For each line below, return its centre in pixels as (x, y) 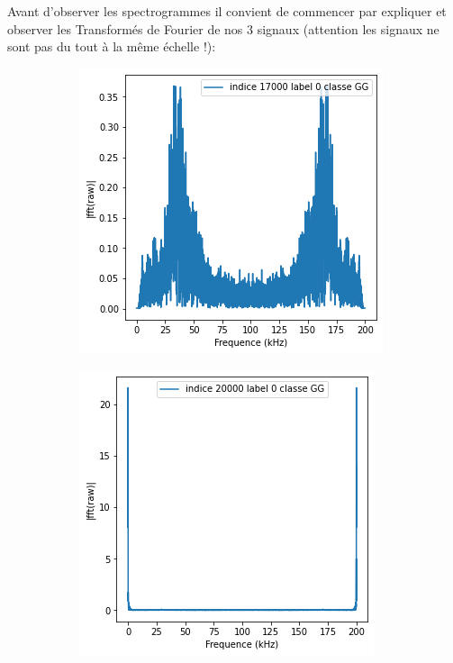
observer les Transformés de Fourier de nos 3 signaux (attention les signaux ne (223, 28)
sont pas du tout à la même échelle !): (112, 46)
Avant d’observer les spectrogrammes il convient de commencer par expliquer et (227, 11)
